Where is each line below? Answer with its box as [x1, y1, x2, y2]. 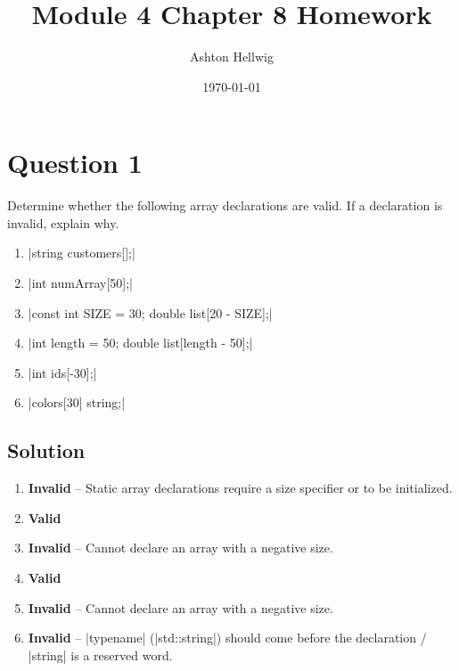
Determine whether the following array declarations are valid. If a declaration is [7, 196, 443, 215]
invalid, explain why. [7, 213, 119, 232]
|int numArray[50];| [28, 274, 133, 292]
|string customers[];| [28, 243, 135, 262]
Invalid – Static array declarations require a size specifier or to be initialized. [28, 479, 453, 497]
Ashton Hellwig [190, 47, 274, 66]
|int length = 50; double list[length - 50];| [28, 333, 253, 352]
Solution [7, 437, 86, 464]
